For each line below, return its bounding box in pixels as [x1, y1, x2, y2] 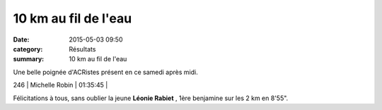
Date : [13, 35, 30, 44]
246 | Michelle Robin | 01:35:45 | [13, 81, 108, 90]
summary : [13, 55, 45, 63]
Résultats [69, 44, 96, 53]
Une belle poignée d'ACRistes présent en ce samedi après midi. [13, 68, 198, 76]
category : [13, 44, 43, 53]
